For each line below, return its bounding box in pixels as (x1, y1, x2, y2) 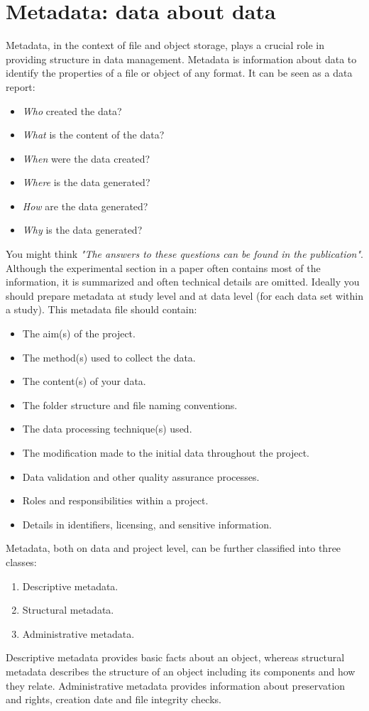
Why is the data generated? (22, 222, 143, 237)
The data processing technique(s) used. (22, 421, 192, 436)
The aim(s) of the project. (22, 326, 136, 341)
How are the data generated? (22, 198, 148, 213)
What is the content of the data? (22, 127, 165, 142)
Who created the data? (22, 103, 122, 118)
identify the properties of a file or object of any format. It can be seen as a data (6, 65, 353, 80)
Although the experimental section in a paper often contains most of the (6, 260, 321, 275)
